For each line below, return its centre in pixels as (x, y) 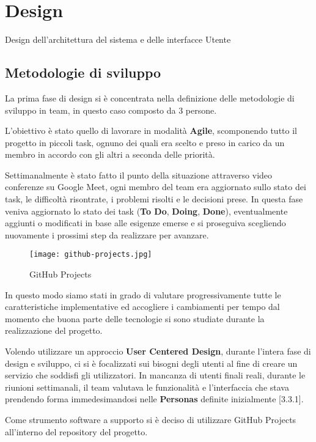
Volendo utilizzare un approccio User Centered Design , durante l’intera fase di (158, 351)
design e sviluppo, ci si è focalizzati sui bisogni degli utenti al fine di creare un (151, 363)
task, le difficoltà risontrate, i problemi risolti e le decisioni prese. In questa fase (154, 199)
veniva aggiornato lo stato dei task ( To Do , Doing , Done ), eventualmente (146, 211)
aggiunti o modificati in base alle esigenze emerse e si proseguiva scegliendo (145, 223)
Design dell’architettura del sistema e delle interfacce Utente (118, 39)
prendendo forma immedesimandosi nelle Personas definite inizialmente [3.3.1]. (154, 399)
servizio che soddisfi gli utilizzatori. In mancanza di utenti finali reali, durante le (155, 375)
